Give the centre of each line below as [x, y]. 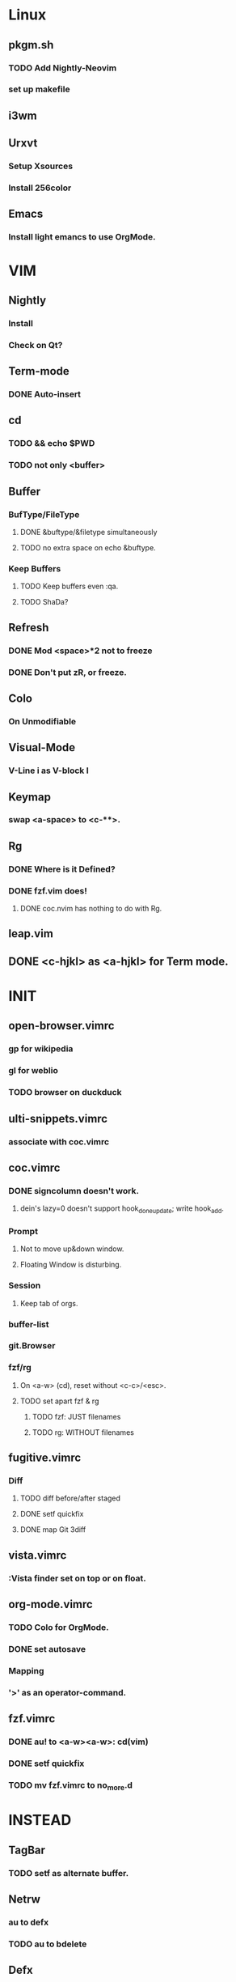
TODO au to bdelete [48, 1944]
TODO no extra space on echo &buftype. [88, 548]
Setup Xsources [41, 166]
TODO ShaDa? [44, 602]
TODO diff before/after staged [70, 1498]
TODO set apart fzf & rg [59, 1401]
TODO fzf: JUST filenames [76, 1416]
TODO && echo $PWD [52, 444]
